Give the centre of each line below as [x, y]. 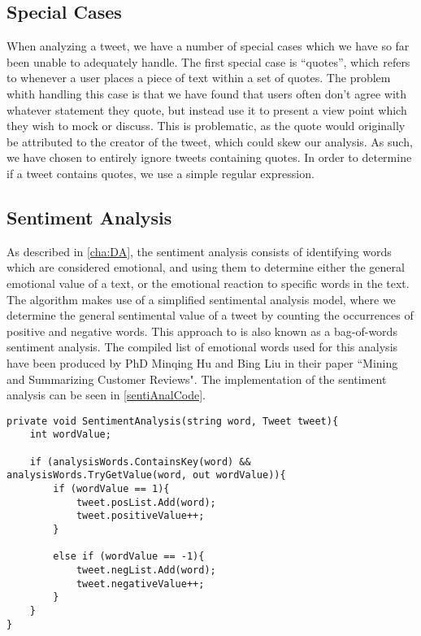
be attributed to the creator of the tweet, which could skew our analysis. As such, [210, 141]
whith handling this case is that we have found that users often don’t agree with [207, 93]
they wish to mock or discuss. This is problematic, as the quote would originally [206, 126]
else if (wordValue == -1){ [129, 557]
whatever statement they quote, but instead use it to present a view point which [207, 109]
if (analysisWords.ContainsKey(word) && [140, 462]
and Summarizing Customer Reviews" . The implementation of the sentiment [197, 379]
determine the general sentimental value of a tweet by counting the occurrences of [210, 315]
